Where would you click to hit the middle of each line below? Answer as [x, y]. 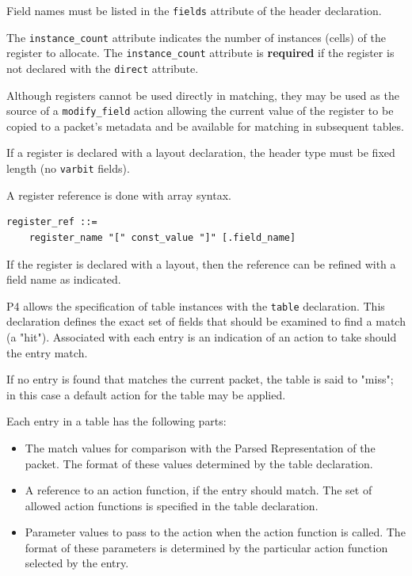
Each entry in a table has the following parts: [116, 421]
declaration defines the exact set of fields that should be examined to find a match [206, 321]
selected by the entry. [77, 563]
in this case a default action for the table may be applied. [146, 394]
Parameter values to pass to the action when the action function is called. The [215, 532]
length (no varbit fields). [68, 168]
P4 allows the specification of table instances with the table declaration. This [196, 305]
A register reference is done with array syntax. [119, 195]
